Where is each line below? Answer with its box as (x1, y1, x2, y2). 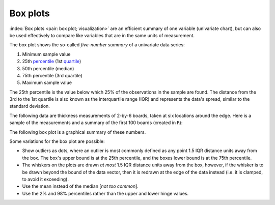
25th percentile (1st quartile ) (22, 58, 81, 65)
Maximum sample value (22, 79, 72, 86)
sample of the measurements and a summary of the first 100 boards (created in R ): (9, 120, 183, 126)
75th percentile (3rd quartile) (22, 72, 82, 78)
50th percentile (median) (22, 65, 74, 71)
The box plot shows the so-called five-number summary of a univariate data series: (9, 42, 185, 48)
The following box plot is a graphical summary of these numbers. (9, 129, 146, 135)
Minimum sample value (22, 51, 71, 57)
